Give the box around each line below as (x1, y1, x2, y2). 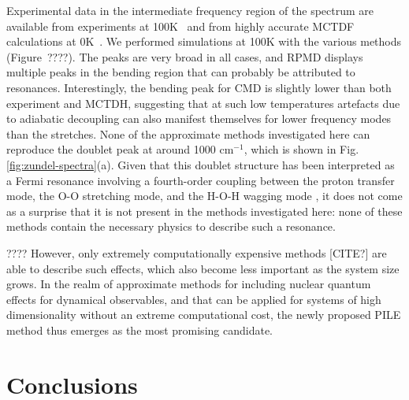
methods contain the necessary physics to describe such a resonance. (6, 218, 336, 235)
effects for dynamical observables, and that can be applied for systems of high (6, 291, 381, 307)
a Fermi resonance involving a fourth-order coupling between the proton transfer (6, 172, 395, 188)
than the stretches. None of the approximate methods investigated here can (6, 125, 370, 142)
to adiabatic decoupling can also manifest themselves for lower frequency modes (6, 110, 392, 127)
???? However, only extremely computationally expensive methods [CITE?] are (6, 244, 387, 261)
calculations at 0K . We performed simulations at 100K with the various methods (6, 33, 402, 50)
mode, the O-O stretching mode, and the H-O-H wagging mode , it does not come (6, 187, 403, 204)
